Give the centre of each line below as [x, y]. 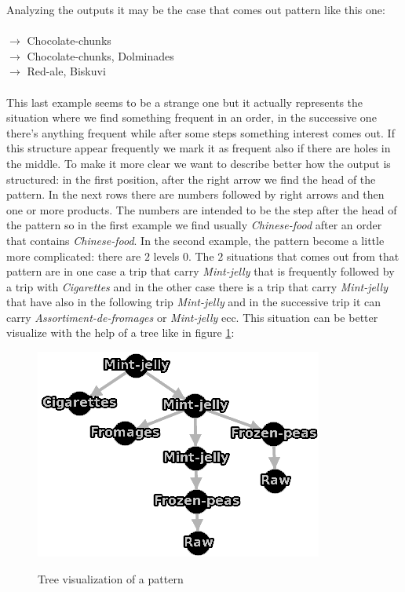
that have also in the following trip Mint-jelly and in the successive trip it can [194, 302]
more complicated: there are [74, 256]
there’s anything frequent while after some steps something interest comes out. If [201, 132]
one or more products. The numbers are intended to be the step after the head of [202, 209]
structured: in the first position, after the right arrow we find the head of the [191, 179]
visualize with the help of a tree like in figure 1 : [120, 333]
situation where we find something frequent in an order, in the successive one [192, 117]
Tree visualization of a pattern [111, 578]
